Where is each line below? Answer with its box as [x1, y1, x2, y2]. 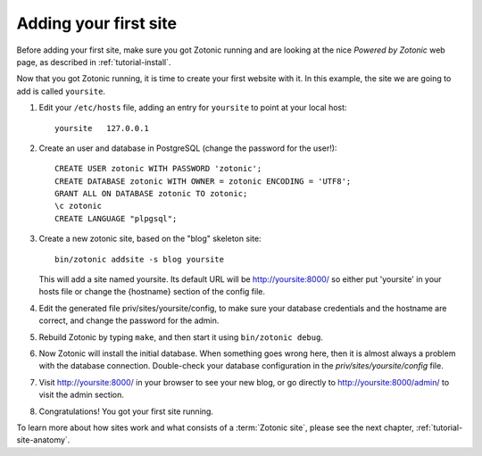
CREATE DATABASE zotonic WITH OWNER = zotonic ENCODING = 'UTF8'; [54, 176, 352, 187]
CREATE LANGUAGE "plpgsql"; [54, 213, 178, 223]
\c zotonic [54, 201, 103, 211]
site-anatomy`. [16, 435, 71, 445]
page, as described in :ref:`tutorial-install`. [16, 56, 171, 67]
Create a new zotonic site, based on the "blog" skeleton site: [38, 233, 262, 245]
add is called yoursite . [16, 86, 106, 96]
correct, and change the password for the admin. [38, 315, 220, 326]
